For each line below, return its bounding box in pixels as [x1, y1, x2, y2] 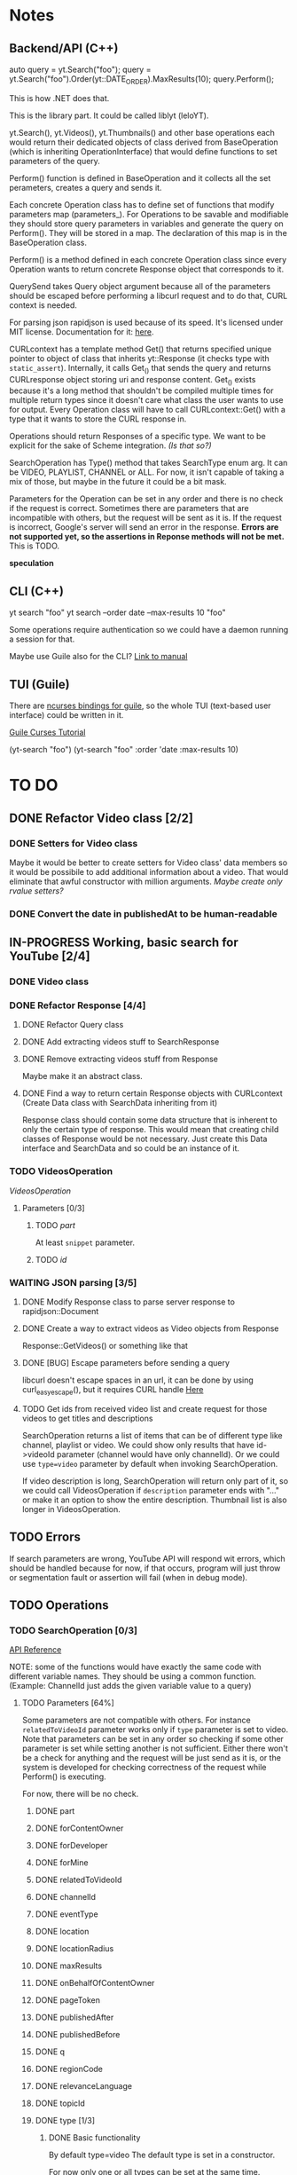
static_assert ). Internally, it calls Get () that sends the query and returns [9, 362, 272, 375]
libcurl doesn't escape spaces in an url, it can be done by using [21, 1375, 254, 1385]
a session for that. [9, 634, 75, 644]
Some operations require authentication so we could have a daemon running [9, 625, 289, 635]
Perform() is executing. [21, 1771, 106, 1782]
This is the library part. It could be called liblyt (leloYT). [9, 110, 209, 121]
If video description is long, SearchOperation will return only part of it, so [21, 1475, 289, 1486]
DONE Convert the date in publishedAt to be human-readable [9, 907, 277, 919]
